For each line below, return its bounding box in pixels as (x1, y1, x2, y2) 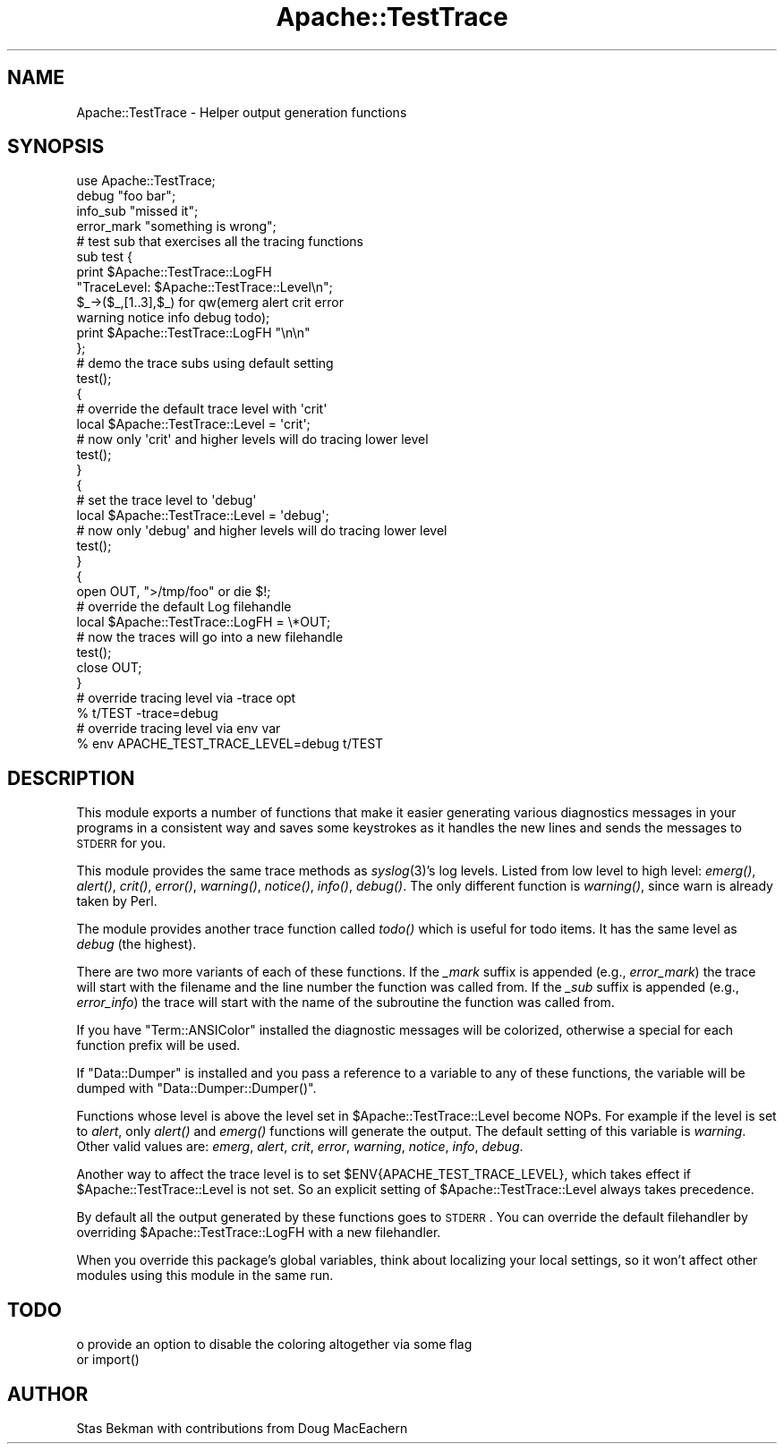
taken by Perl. (76, 893, 158, 909)
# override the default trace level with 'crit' (76, 401, 328, 417)
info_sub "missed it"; (76, 203, 199, 219)
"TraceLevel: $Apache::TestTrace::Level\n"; (76, 279, 333, 295)
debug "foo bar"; (76, 188, 176, 204)
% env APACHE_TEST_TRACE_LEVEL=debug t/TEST (76, 736, 384, 752)
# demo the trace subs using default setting (76, 355, 334, 371)
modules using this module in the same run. (76, 1267, 334, 1284)
